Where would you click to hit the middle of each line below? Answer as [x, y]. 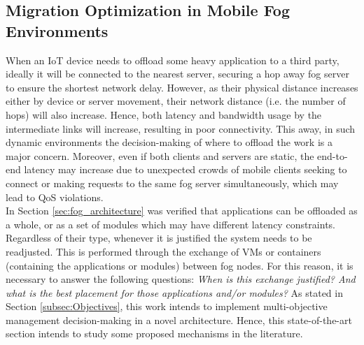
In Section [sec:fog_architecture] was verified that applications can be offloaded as [182, 211]
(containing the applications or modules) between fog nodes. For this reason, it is [180, 265]
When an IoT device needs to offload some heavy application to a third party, [173, 60]
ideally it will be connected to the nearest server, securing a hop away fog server [177, 74]
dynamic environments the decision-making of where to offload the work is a [169, 142]
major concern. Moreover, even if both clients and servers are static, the [160, 155]
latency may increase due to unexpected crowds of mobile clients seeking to [185, 169]
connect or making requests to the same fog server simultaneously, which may [172, 183]
